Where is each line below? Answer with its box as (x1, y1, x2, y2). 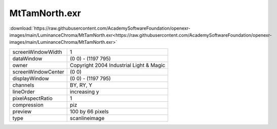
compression (12, 101, 44, 108)
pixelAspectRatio (12, 95, 53, 102)
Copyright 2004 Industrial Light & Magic (70, 61, 166, 69)
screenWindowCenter (12, 68, 64, 75)
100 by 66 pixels (70, 108, 109, 115)
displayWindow (12, 75, 49, 82)
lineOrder (12, 88, 35, 95)
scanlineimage (70, 114, 105, 121)
